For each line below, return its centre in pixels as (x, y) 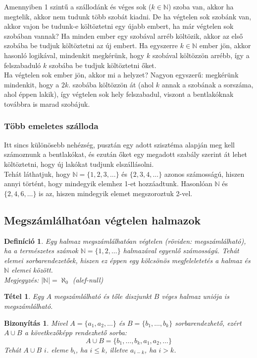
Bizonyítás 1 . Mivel (36, 322)
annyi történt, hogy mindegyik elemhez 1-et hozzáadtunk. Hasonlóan (108, 183)
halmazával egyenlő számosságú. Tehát (181, 251)
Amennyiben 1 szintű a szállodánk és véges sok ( (78, 6)
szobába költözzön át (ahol (113, 84)
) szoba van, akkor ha (201, 6)
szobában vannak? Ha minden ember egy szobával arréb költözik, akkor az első (124, 36)
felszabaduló (23, 65)
